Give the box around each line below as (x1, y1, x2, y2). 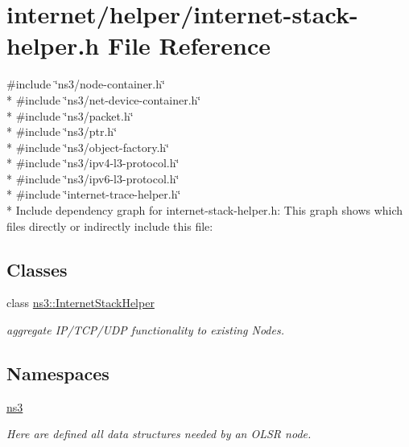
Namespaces (6, 361, 109, 386)
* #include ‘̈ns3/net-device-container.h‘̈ (6, 91, 201, 108)
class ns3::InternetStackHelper (6, 294, 155, 311)
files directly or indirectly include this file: (6, 217, 213, 234)
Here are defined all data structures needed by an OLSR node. (6, 425, 312, 442)
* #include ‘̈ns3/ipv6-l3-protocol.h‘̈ (6, 170, 180, 187)
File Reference (107, 29, 271, 62)
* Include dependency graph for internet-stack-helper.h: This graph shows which (6, 202, 403, 219)
